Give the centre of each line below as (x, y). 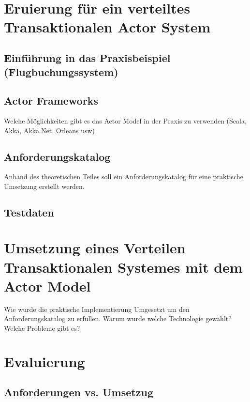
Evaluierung (44, 361)
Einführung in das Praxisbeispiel (87, 57)
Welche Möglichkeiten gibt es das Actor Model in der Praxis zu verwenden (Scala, (125, 120)
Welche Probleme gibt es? (42, 328)
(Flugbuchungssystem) (61, 72)
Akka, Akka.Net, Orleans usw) (50, 130)
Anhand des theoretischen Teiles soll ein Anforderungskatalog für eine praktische (124, 177)
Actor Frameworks (51, 100)
